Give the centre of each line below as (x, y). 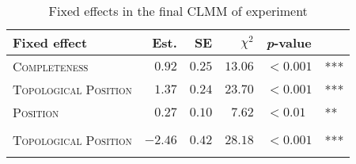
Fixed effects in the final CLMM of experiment (178, 11)
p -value (289, 42)
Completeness (51, 66)
